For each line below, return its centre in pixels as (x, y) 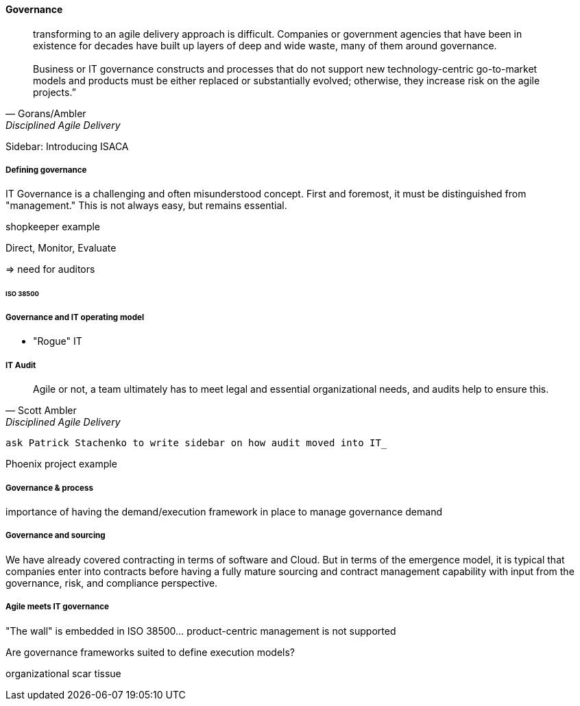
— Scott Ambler (41, 411)
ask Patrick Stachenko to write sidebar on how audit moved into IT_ (196, 443)
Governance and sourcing (56, 536)
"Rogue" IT (58, 341)
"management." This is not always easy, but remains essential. (146, 206)
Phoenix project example (61, 464)
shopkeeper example (53, 227)
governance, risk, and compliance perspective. (112, 583)
